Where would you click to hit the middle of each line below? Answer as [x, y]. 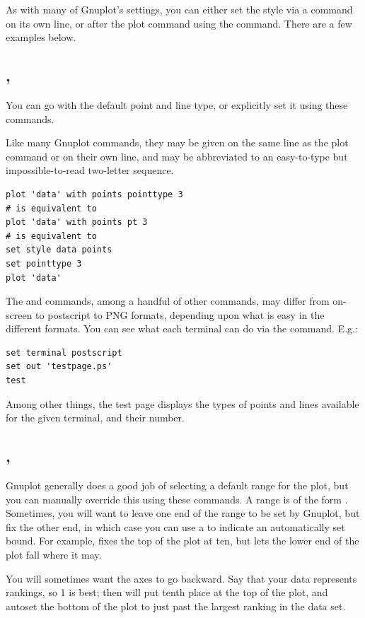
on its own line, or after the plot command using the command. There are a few [179, 23]
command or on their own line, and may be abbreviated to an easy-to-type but [177, 156]
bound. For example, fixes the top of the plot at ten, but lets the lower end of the [182, 541]
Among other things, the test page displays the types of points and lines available [182, 403]
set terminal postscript [64, 352]
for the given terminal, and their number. [95, 418]
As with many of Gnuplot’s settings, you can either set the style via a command [179, 9]
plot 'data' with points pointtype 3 [94, 194]
